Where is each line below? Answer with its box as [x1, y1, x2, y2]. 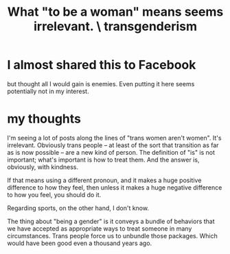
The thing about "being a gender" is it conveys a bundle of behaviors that [7, 217, 215, 225]
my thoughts [7, 111, 81, 127]
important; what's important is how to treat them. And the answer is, [7, 155, 200, 164]
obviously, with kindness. [7, 162, 79, 171]
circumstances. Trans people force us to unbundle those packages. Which [7, 231, 218, 240]
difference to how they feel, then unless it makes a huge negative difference [7, 183, 222, 192]
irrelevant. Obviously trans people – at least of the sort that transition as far [7, 141, 219, 149]
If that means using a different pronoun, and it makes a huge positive [7, 176, 202, 184]
